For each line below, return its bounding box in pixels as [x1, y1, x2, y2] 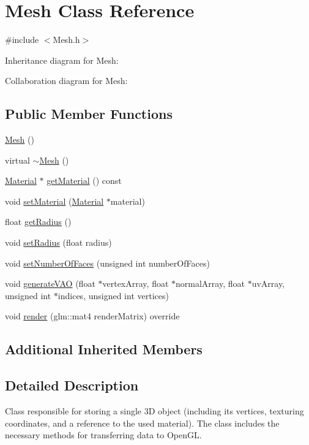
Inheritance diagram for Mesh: [5, 53, 119, 66]
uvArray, [251, 277, 285, 290]
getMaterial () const [47, 174, 122, 187]
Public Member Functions [5, 104, 173, 123]
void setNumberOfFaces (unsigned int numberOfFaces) [5, 256, 210, 269]
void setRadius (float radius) [5, 236, 112, 249]
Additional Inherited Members [5, 340, 203, 359]
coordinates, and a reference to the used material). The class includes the [5, 416, 280, 429]
